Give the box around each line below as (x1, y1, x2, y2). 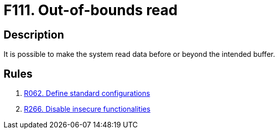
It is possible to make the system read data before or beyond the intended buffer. (4, 50, 275, 59)
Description (4, 28, 64, 41)
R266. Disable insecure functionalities (24, 105, 151, 114)
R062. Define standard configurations (24, 89, 150, 98)
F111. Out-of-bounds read (4, 2, 178, 19)
